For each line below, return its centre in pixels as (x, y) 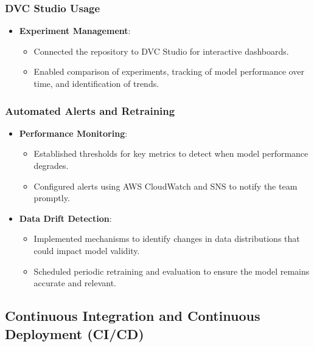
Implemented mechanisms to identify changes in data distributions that (167, 239)
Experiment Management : (75, 31)
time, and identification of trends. (96, 83)
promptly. (52, 198)
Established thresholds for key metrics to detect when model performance (171, 153)
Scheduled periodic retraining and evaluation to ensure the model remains (172, 271)
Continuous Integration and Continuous (133, 316)
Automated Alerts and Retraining (90, 110)
